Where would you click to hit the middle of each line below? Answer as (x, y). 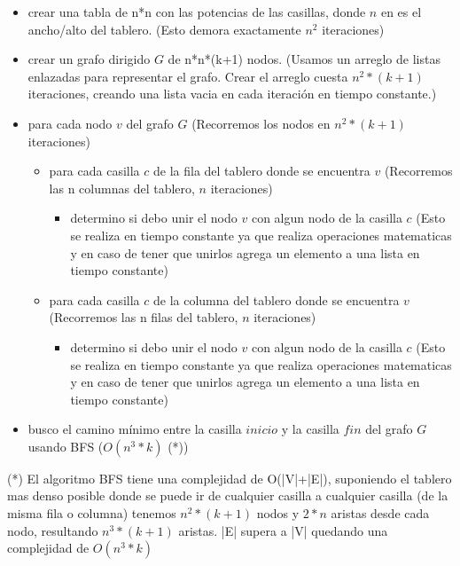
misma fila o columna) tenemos (92, 513)
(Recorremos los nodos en (261, 123)
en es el (401, 12)
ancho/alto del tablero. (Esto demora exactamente (164, 29)
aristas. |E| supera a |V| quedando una (283, 530)
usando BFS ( (66, 446)
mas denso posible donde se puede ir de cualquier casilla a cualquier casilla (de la (228, 495)
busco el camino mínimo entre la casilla (135, 429)
